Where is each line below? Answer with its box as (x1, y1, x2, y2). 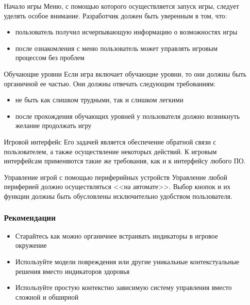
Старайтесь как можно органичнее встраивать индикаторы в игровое (15, 230, 218, 241)
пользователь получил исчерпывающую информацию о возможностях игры (15, 27, 237, 37)
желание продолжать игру (15, 120, 92, 130)
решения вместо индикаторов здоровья (15, 266, 130, 276)
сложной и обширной (15, 291, 79, 302)
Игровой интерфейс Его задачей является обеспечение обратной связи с (4, 136, 217, 146)
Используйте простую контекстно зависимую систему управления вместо (15, 282, 232, 292)
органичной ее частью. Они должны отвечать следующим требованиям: (4, 78, 216, 88)
